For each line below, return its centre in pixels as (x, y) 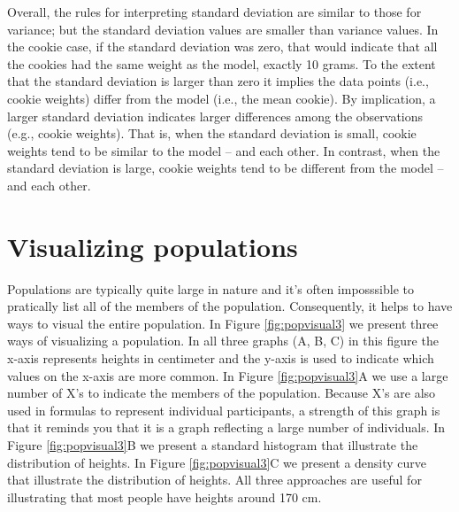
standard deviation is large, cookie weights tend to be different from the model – (226, 168)
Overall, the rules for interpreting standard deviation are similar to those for (214, 12)
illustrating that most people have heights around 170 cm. (164, 496)
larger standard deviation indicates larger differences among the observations (215, 116)
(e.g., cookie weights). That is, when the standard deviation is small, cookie (212, 133)
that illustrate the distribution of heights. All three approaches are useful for (214, 480)
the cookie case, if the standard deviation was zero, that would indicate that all (222, 47)
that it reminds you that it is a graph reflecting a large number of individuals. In (226, 427)
